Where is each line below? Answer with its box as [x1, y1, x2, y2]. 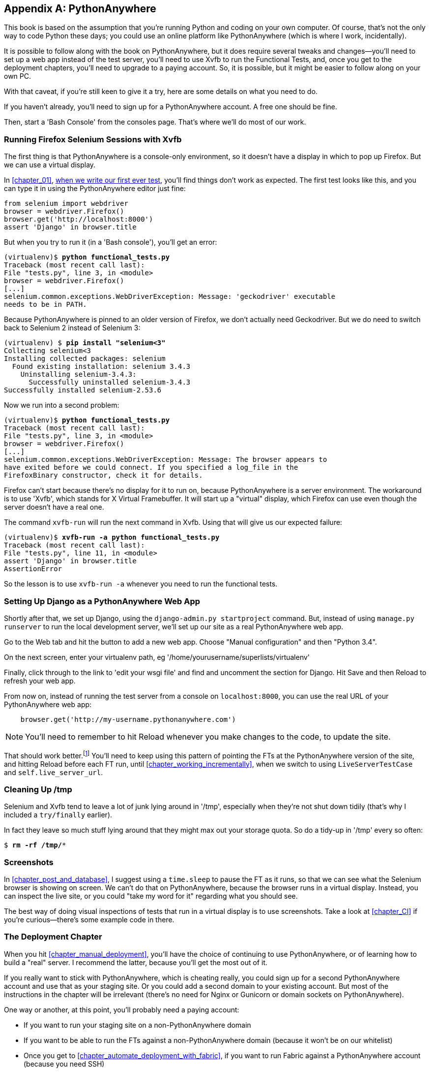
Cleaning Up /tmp [4, 784, 72, 794]
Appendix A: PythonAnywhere [4, 2, 156, 15]
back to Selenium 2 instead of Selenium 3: [4, 324, 141, 332]
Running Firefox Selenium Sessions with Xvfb [4, 134, 182, 144]
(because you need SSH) [24, 1059, 105, 1068]
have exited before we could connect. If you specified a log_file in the [4, 463, 298, 472]
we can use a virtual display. [4, 161, 96, 169]
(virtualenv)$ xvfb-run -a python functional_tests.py [4, 533, 220, 542]
